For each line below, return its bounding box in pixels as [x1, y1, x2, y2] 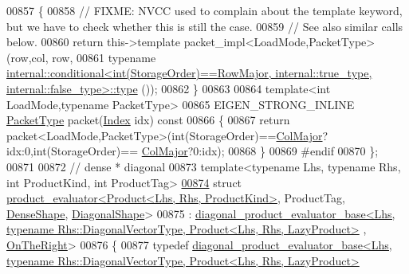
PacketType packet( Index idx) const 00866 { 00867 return [6, 112, 290, 128]
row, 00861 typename [52, 49, 156, 65]
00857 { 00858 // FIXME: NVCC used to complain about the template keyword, [6, 2, 403, 18]
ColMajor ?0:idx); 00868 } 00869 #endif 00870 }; [141, 143, 379, 159]
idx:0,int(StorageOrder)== [6, 143, 139, 159]
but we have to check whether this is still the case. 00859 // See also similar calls [6, 18, 403, 34]
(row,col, [6, 49, 49, 65]
